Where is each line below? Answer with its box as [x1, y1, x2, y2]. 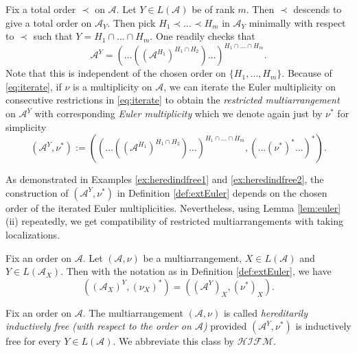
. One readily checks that [150, 29, 255, 43]
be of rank [192, 2, 235, 16]
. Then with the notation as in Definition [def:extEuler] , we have [60, 264, 332, 278]
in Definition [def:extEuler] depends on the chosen [117, 185, 327, 199]
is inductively [295, 319, 352, 333]
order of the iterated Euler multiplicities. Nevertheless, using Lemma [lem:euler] [5, 200, 341, 215]
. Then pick [107, 15, 156, 29]
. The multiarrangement [82, 305, 183, 319]
